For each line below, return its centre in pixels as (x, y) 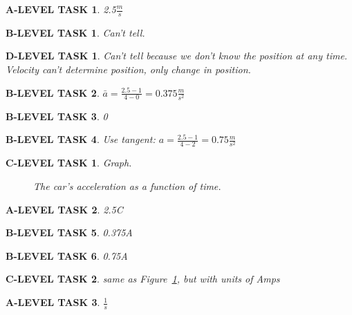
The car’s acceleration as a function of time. (127, 186)
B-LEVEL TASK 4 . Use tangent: (81, 139)
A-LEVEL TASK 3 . (53, 302)
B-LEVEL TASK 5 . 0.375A (69, 232)
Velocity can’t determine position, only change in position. (128, 69)
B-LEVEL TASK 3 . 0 (57, 116)
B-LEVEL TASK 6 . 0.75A (67, 255)
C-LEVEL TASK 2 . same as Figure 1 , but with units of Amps (143, 279)
